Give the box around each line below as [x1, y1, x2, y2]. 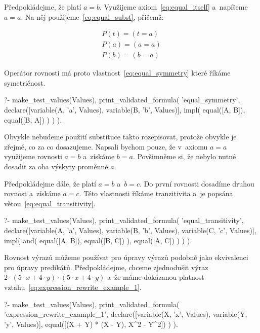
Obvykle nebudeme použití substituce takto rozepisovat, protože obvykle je [4, 131, 237, 142]
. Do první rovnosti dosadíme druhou [140, 178, 254, 189]
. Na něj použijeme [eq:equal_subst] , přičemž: [21, 11, 164, 22]
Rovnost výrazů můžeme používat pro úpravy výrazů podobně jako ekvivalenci [4, 252, 248, 263]
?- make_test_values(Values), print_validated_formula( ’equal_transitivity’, [4, 215, 244, 226]
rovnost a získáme [4, 188, 61, 199]
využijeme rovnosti [4, 151, 62, 162]
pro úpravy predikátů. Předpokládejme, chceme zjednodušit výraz [4, 262, 208, 272]
